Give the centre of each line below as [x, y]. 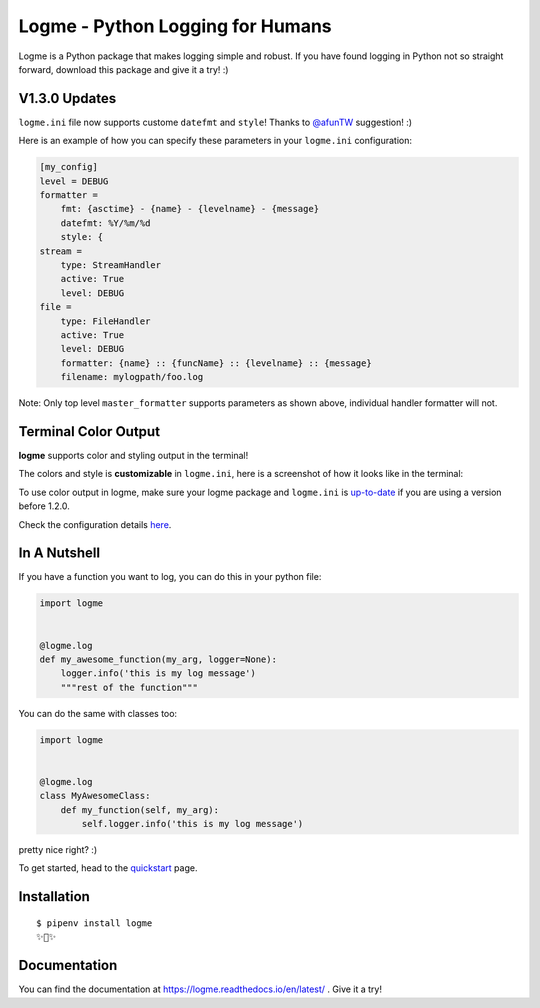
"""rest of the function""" [129, 687]
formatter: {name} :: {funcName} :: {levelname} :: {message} [216, 363]
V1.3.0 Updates [67, 98]
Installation [54, 896]
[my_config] [69, 167]
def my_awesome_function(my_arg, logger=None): [158, 659]
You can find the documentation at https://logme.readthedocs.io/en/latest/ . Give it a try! [200, 989]
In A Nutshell [59, 553]
